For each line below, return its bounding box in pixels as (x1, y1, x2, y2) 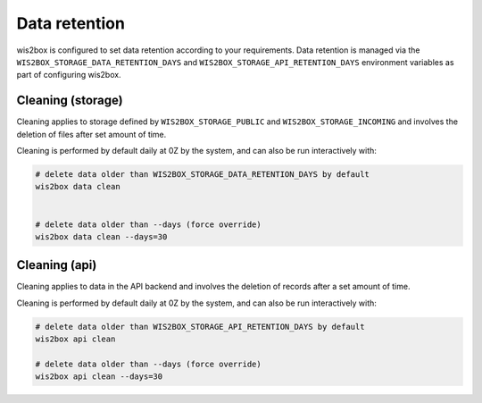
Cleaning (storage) (16, 93, 124, 108)
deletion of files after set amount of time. (16, 129, 167, 139)
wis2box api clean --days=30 (35, 372, 163, 382)
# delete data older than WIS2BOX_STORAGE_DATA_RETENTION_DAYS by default (35, 170, 370, 179)
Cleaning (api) (16, 257, 97, 273)
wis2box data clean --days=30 (35, 231, 168, 241)
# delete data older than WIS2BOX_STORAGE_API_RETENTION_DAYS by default (35, 322, 365, 332)
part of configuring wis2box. (16, 70, 121, 80)
